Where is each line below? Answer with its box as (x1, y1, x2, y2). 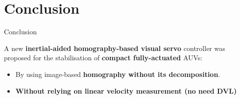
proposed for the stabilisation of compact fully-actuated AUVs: (4, 52, 203, 63)
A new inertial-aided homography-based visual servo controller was (4, 43, 225, 53)
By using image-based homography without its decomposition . (15, 69, 220, 79)
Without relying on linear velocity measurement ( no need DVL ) (15, 85, 237, 96)
